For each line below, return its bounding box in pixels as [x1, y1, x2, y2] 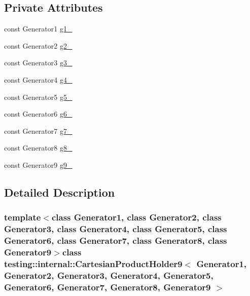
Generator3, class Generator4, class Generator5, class [4, 223, 227, 235]
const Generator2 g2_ [4, 40, 73, 51]
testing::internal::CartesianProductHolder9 [4, 257, 183, 270]
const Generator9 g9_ [4, 159, 73, 170]
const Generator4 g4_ [4, 74, 73, 85]
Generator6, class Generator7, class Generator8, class [4, 234, 227, 247]
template [4, 211, 41, 224]
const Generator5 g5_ [4, 91, 73, 102]
